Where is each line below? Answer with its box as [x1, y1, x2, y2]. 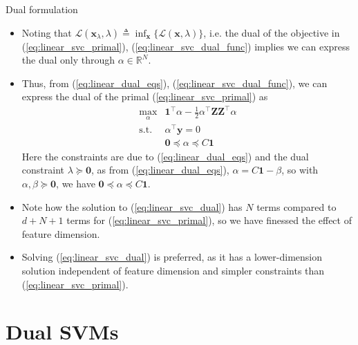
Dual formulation [6, 2, 78, 16]
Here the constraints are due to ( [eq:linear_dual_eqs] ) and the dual [21, 149, 309, 163]
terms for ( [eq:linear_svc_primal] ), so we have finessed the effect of [66, 213, 352, 227]
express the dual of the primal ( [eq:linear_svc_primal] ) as [21, 89, 268, 104]
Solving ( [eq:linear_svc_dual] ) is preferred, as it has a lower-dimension [21, 250, 323, 264]
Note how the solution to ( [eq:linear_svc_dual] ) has [21, 199, 243, 214]
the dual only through [21, 53, 115, 67]
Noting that [21, 25, 72, 39]
